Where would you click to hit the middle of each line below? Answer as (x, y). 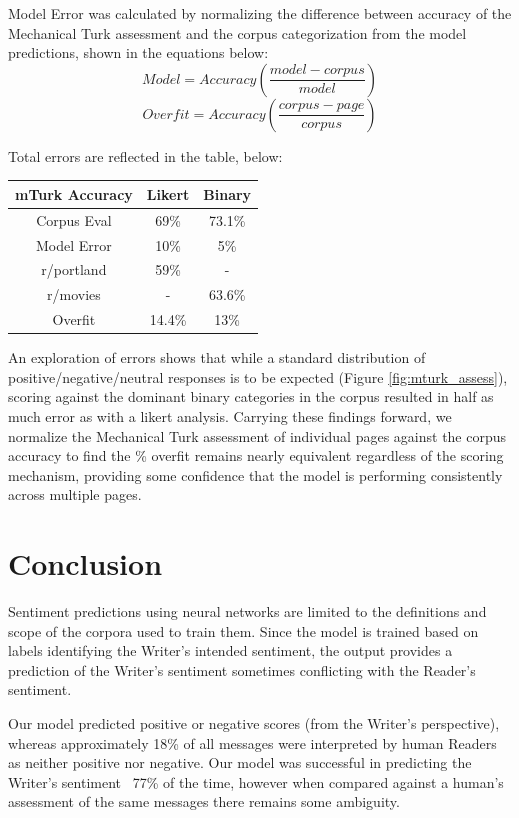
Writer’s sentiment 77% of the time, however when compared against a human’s (256, 781)
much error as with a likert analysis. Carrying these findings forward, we (230, 415)
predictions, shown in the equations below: (138, 52)
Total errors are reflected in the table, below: (145, 155)
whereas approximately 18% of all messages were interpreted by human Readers (252, 742)
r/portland (74, 269)
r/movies (74, 294)
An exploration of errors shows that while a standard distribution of (217, 357)
